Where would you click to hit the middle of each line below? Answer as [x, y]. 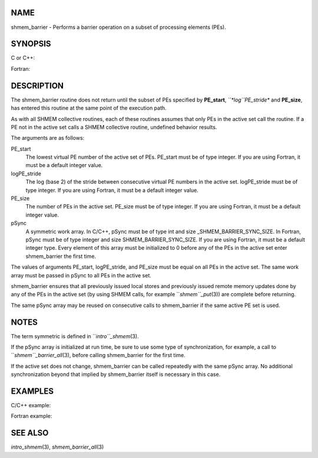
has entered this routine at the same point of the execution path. [89, 108]
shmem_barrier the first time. [61, 256]
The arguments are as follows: [48, 138]
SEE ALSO [30, 433]
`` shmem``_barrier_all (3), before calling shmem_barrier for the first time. [98, 355]
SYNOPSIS [31, 44]
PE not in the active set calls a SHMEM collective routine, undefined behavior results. [114, 127]
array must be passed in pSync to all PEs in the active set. [81, 275]
